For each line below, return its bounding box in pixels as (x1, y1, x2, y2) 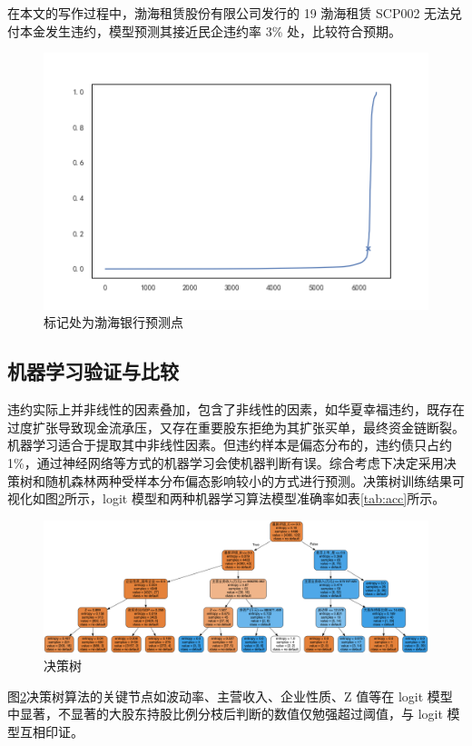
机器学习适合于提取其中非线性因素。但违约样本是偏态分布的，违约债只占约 (7, 435, 452, 454)
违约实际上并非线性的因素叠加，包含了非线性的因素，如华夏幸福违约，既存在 (7, 400, 465, 419)
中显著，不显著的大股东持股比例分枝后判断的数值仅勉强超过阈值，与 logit (7, 704, 443, 723)
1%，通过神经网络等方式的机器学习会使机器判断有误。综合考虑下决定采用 (7, 453, 444, 472)
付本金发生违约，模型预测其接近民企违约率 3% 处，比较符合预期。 (7, 21, 401, 40)
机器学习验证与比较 (7, 357, 179, 385)
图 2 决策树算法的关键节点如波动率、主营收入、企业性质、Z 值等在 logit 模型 (7, 686, 453, 705)
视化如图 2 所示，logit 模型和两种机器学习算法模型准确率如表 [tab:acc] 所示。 (7, 489, 446, 508)
